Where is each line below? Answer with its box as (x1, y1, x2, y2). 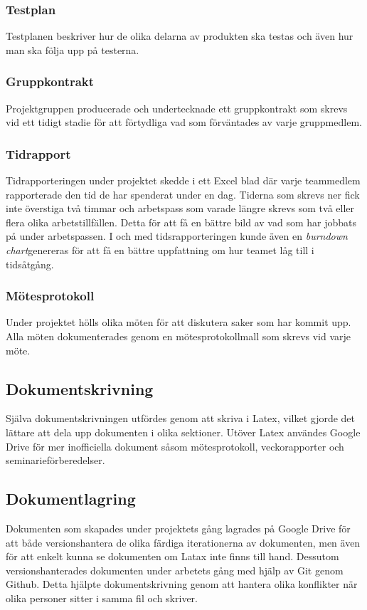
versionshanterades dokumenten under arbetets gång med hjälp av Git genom (6, 562, 344, 577)
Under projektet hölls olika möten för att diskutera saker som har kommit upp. (6, 315, 351, 330)
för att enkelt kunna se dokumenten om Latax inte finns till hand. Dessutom (6, 549, 339, 564)
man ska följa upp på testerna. (6, 42, 139, 57)
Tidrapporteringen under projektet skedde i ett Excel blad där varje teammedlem (6, 173, 361, 188)
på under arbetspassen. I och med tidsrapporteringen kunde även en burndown (6, 228, 348, 243)
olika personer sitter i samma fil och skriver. (6, 590, 198, 605)
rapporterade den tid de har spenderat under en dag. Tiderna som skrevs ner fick (6, 186, 360, 201)
